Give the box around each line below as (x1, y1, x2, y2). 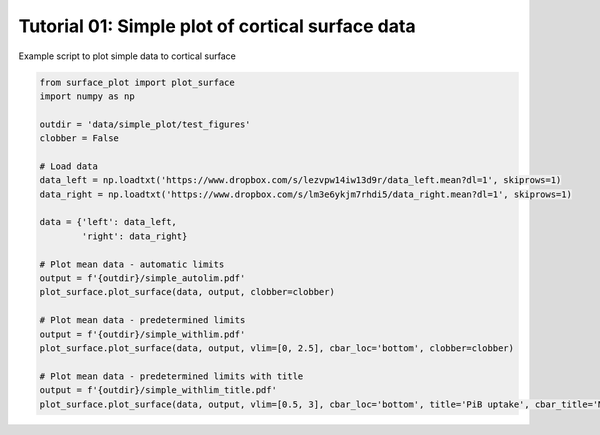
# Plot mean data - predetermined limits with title (39, 370, 304, 382)
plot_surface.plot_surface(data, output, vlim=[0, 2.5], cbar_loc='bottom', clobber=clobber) (39, 342, 515, 354)
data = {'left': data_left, (39, 216, 177, 228)
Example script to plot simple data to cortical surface (18, 50, 237, 62)
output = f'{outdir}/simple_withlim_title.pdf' (39, 385, 277, 396)
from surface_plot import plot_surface (39, 76, 235, 88)
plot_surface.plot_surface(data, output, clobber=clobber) (39, 286, 335, 298)
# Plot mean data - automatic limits (39, 258, 225, 270)
